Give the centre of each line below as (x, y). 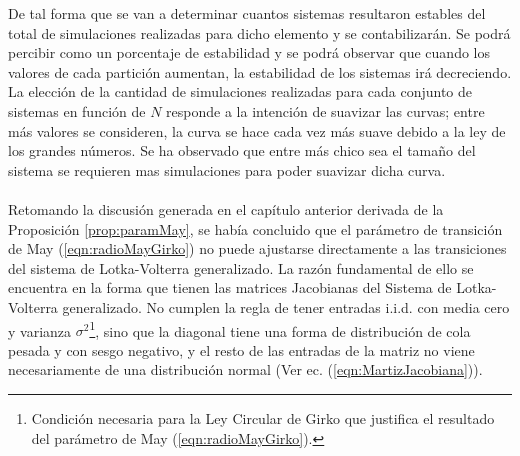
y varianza (40, 330)
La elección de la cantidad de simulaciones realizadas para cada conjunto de (240, 91)
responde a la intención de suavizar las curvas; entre (325, 110)
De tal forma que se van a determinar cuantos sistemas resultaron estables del (247, 13)
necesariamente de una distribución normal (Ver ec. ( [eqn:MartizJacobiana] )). (245, 369)
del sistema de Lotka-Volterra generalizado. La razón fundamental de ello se (241, 267)
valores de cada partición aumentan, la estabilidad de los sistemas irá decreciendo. (260, 71)
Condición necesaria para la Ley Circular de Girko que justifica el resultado (263, 417)
